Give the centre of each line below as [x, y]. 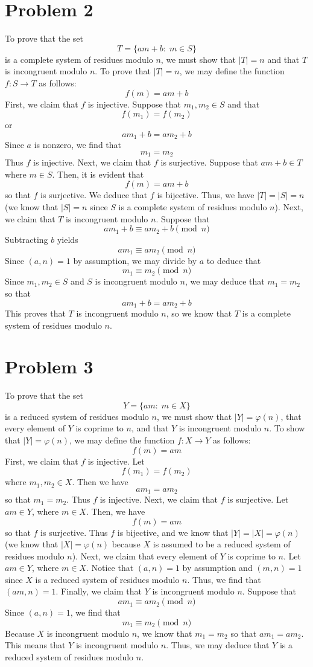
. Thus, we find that [224, 579]
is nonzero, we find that [78, 145]
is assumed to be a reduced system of [222, 544]
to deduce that [234, 260]
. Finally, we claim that [99, 591]
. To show [287, 428]
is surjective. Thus [74, 532]
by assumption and [217, 568]
